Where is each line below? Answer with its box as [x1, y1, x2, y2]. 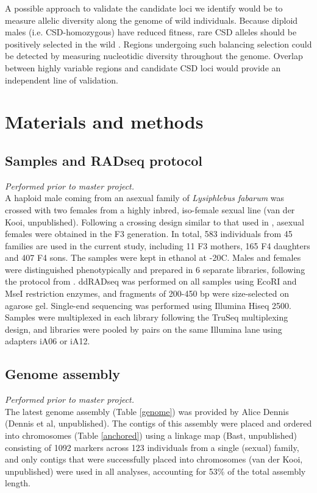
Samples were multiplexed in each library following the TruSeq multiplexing [5, 311, 288, 324]
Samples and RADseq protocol [5, 151, 203, 169]
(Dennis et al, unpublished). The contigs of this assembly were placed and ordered [5, 417, 312, 430]
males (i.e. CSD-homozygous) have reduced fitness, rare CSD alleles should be [5, 26, 297, 38]
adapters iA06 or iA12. [5, 335, 90, 347]
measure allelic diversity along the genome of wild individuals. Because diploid [5, 13, 298, 26]
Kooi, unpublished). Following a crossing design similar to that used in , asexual [5, 215, 304, 228]
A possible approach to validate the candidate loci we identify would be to [5, 2, 283, 14]
